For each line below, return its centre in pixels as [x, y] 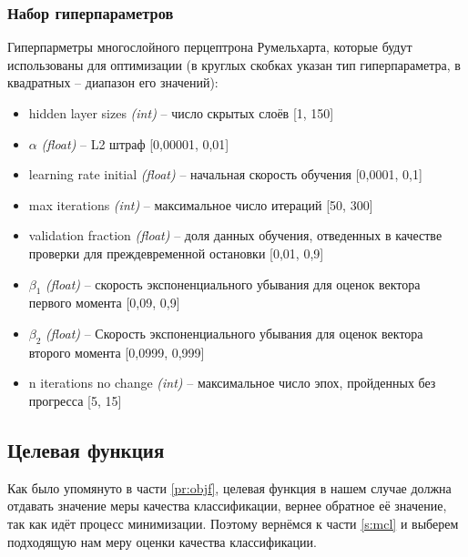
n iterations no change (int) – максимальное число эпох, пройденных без [232, 383]
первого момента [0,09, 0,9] [104, 303]
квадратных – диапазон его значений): [113, 82]
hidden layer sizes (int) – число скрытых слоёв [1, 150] [181, 113]
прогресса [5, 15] [75, 400]
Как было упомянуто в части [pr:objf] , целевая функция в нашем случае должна [229, 487]
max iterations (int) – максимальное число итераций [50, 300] [201, 204]
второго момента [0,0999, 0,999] [117, 352]
